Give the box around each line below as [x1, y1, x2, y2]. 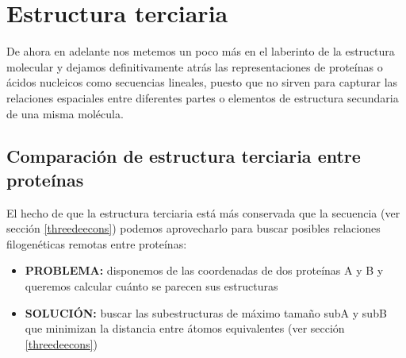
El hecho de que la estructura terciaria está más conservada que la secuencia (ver [6, 204, 400, 221]
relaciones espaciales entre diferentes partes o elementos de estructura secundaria [6, 89, 399, 106]
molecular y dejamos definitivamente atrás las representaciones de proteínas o [6, 58, 383, 75]
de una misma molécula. [6, 105, 124, 121]
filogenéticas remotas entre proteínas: [6, 235, 187, 252]
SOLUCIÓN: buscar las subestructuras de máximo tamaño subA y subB [25, 304, 387, 321]
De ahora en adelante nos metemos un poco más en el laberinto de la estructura [6, 43, 395, 60]
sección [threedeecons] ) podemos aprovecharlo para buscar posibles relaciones [6, 220, 381, 237]
